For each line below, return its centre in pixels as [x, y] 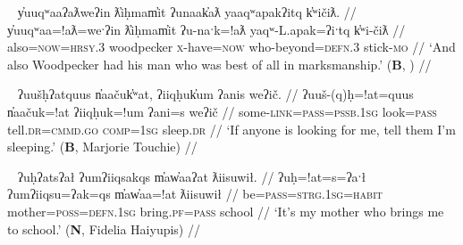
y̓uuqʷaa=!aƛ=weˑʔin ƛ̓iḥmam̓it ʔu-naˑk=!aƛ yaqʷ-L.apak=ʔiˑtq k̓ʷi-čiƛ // [206, 29]
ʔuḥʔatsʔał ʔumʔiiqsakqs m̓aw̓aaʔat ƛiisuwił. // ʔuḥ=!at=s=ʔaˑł [192, 176]
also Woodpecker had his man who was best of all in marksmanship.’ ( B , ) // [219, 64]
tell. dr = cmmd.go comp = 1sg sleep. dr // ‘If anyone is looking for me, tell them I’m [231, 129]
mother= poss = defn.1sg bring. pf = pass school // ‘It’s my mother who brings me [226, 211]
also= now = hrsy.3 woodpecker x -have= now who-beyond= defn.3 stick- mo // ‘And [231, 47]
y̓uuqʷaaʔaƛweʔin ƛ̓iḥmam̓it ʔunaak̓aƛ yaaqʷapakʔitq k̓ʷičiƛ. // [187, 12]
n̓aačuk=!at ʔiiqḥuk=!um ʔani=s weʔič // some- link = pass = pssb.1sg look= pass [222, 111]
